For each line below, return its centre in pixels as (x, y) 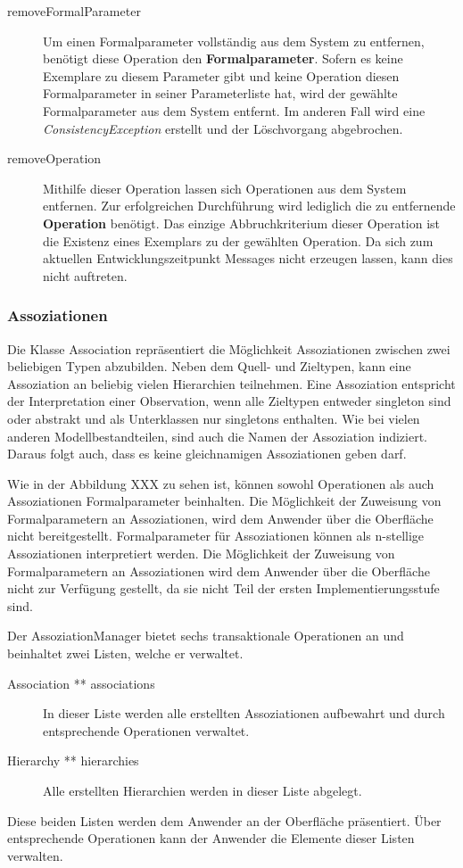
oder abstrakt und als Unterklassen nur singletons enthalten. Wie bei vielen (214, 418)
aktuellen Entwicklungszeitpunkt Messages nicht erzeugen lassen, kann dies (248, 258)
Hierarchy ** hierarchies (73, 761)
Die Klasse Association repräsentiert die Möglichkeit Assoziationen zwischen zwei (229, 348)
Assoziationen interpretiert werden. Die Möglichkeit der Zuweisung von (201, 554)
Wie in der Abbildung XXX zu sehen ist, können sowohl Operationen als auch (221, 483)
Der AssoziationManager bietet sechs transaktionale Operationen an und (206, 636)
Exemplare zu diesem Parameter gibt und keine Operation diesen (221, 75)
